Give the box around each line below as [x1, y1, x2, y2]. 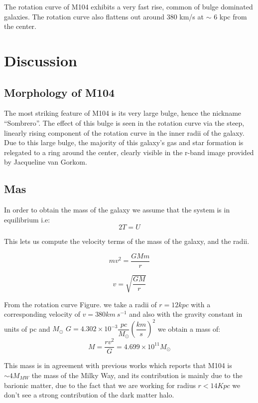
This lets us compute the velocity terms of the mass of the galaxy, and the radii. [4, 236, 250, 246]
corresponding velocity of [4, 309, 81, 319]
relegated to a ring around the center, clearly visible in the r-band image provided [4, 147, 254, 157]
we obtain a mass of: [157, 323, 221, 334]
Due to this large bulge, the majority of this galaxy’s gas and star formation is [4, 137, 244, 148]
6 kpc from [214, 11, 247, 21]
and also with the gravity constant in [129, 309, 243, 319]
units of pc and [4, 323, 50, 334]
